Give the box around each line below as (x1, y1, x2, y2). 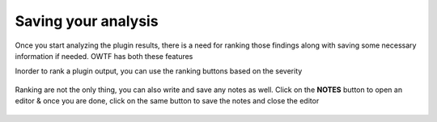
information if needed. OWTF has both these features (15, 51, 193, 61)
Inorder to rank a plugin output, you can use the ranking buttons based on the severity (15, 66, 303, 76)
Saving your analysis (15, 12, 159, 30)
